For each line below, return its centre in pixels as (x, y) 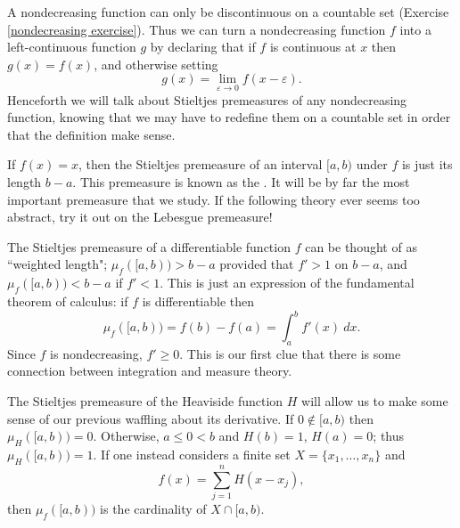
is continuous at (313, 47)
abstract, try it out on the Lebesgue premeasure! (140, 217)
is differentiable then (198, 301)
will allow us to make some (375, 401)
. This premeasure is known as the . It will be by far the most (241, 181)
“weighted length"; (57, 264)
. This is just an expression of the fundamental (287, 283)
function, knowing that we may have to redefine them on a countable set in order (229, 117)
